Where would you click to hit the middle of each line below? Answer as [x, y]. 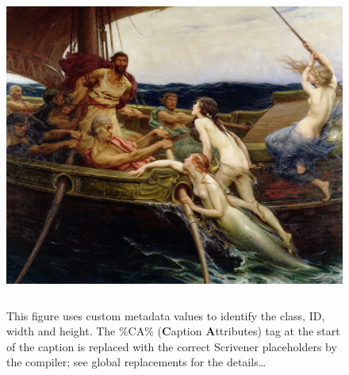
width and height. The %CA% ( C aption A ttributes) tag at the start [173, 331]
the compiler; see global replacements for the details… [136, 362]
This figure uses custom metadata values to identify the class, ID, [166, 315]
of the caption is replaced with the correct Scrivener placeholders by [172, 346]
